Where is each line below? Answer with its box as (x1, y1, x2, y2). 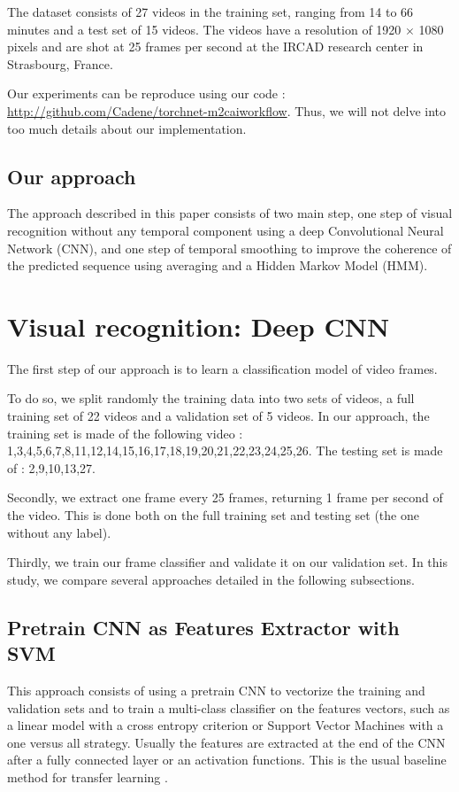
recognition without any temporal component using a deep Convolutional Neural (7, 221, 444, 239)
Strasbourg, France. (7, 54, 113, 73)
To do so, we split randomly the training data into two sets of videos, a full (7, 389, 415, 408)
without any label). (7, 523, 111, 541)
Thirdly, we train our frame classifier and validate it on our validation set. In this (7, 553, 448, 571)
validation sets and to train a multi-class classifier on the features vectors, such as (7, 698, 450, 717)
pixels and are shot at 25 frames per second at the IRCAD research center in (7, 37, 424, 56)
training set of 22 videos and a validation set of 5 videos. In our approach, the (7, 407, 430, 425)
